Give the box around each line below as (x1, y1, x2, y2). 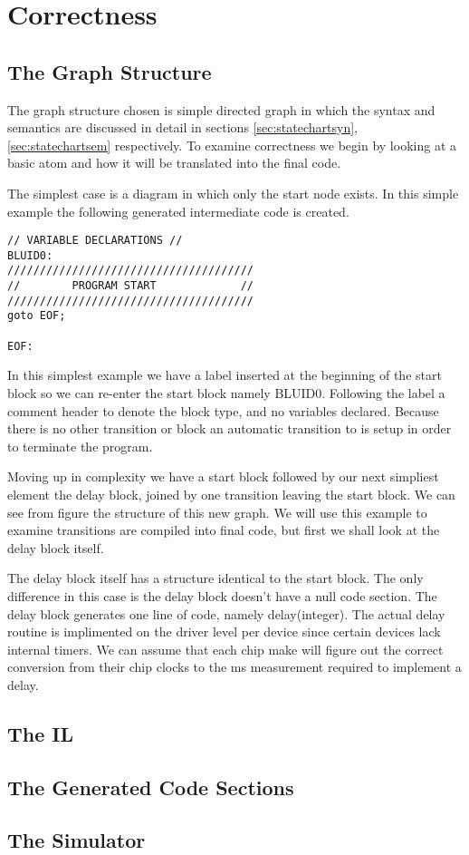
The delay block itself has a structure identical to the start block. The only (7, 568, 424, 588)
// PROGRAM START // (7, 279, 254, 293)
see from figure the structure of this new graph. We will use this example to (7, 502, 427, 521)
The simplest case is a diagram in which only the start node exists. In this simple (7, 183, 459, 202)
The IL (7, 719, 74, 747)
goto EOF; (7, 309, 66, 323)
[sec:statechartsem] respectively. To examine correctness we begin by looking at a (7, 135, 456, 154)
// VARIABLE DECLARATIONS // (7, 234, 183, 248)
